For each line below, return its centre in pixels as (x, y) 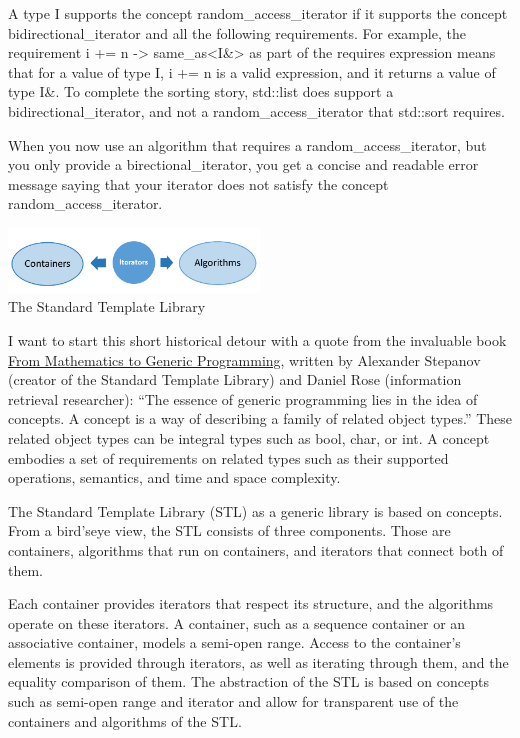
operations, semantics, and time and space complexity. (174, 477)
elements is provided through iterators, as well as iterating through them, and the (258, 661)
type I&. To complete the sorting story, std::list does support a (201, 91)
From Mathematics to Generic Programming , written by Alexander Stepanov (244, 359)
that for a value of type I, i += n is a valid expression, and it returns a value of (252, 71)
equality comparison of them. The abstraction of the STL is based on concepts (248, 681)
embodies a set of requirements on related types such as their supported (228, 457)
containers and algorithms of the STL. (125, 720)
